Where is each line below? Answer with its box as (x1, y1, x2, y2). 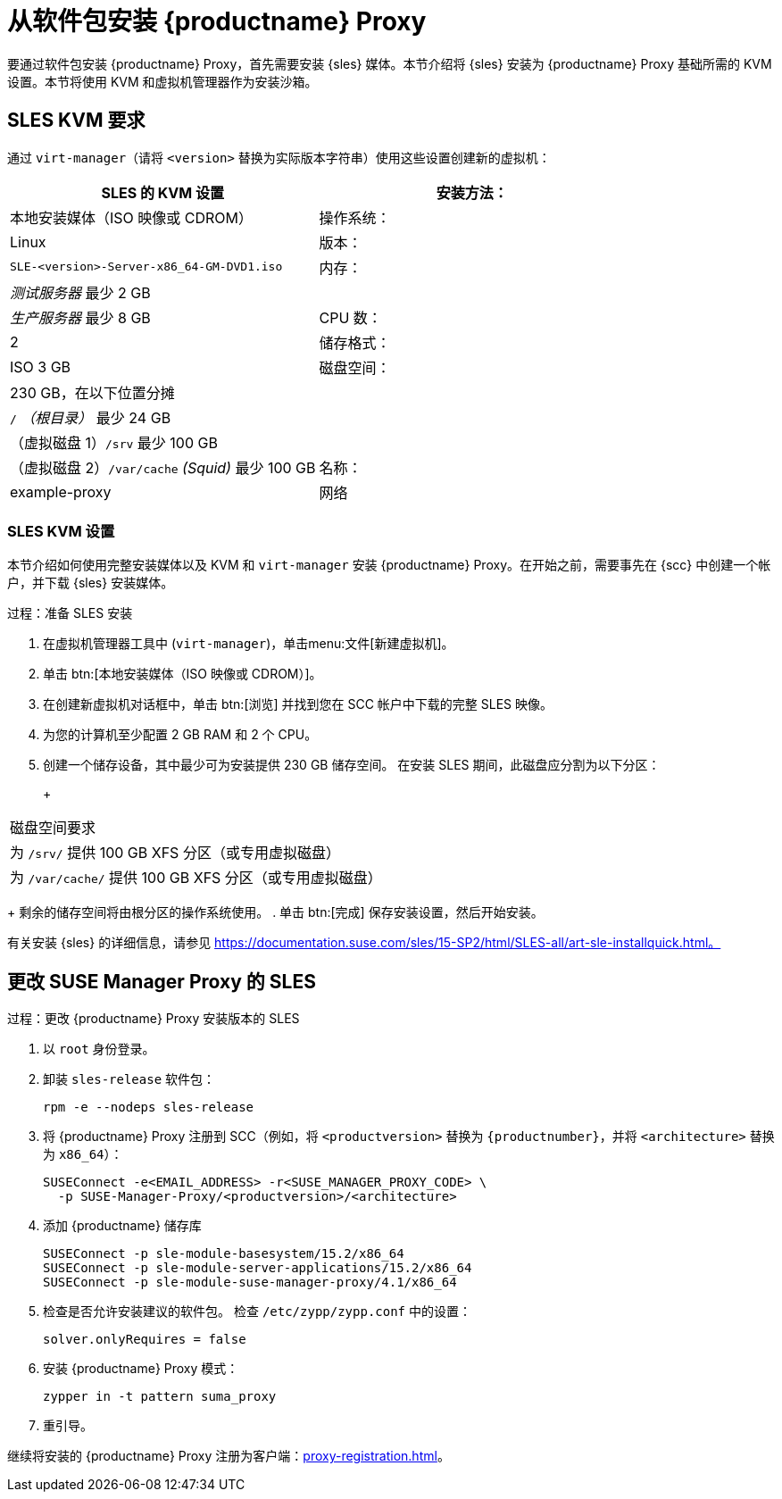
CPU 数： (319, 308, 382, 327)
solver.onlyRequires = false (43, 1332, 246, 1347)
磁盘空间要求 (10, 819, 96, 837)
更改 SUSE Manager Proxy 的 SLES (7, 970, 316, 993)
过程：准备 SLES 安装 (7, 605, 133, 621)
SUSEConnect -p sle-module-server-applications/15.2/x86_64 (43, 1261, 472, 1276)
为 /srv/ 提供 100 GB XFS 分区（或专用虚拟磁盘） (10, 844, 340, 862)
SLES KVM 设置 (7, 521, 115, 540)
